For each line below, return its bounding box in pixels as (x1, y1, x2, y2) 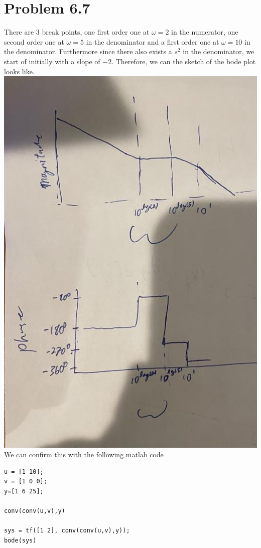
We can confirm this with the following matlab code (4, 449, 164, 460)
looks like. (4, 66, 35, 76)
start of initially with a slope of (4, 56, 100, 66)
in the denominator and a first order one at (86, 36, 219, 47)
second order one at (4, 36, 64, 47)
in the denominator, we (183, 46, 254, 57)
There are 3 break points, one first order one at (4, 27, 150, 37)
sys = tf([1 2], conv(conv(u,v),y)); (4, 527, 130, 534)
